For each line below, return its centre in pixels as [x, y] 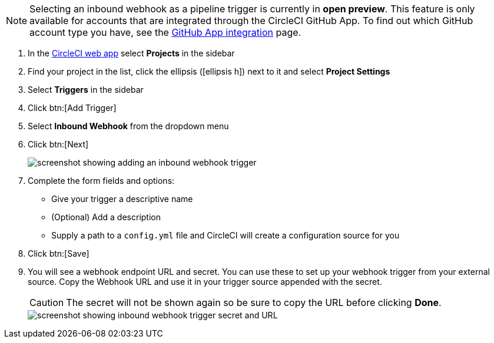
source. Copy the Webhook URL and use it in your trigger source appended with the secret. [205, 282]
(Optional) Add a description [106, 217]
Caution [47, 302]
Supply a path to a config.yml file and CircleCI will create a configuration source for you [226, 235]
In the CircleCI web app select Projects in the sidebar [131, 53]
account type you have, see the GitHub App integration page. [165, 32]
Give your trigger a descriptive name [122, 199]
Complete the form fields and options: [101, 181]
